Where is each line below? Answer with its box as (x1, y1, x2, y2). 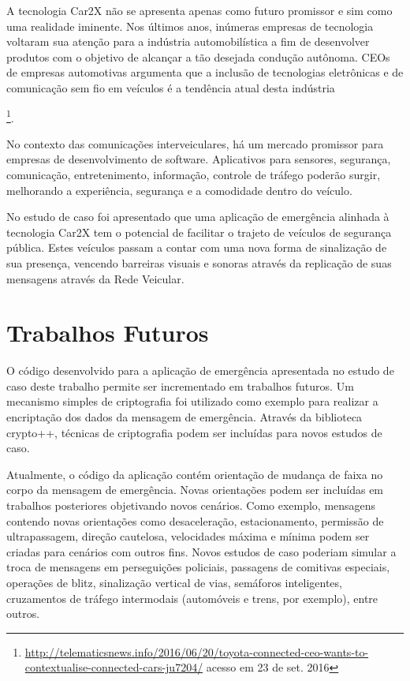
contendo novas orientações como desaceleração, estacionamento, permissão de (6, 512, 384, 529)
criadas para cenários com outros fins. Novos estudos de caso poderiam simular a (6, 543, 397, 559)
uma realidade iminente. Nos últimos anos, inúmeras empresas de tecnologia (6, 17, 374, 34)
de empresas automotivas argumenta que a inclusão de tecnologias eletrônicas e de (6, 64, 404, 80)
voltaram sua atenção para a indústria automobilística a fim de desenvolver (6, 33, 370, 50)
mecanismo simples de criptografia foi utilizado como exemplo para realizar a (6, 393, 378, 410)
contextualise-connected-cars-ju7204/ (24, 659, 203, 675)
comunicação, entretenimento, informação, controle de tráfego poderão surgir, (6, 167, 381, 182)
